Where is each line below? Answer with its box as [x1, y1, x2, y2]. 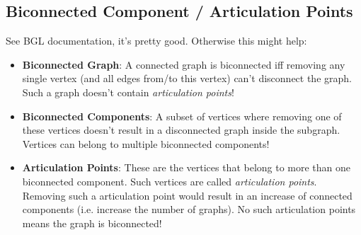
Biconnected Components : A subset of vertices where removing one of [22, 108, 342, 123]
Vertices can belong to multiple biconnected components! [22, 136, 270, 151]
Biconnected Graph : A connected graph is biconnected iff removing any [22, 57, 345, 71]
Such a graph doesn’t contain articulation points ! [22, 84, 234, 99]
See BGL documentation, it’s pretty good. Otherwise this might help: [6, 33, 307, 48]
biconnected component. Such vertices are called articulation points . [22, 173, 317, 188]
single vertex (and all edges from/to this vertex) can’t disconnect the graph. [22, 71, 352, 86]
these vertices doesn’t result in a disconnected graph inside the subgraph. [22, 122, 340, 137]
